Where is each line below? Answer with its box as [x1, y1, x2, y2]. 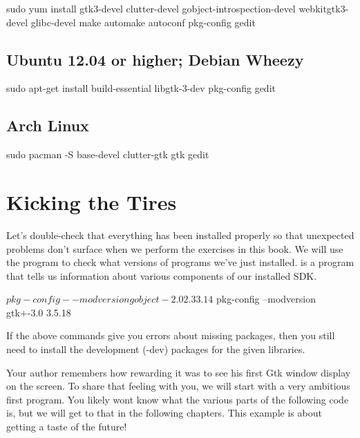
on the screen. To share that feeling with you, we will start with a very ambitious [6, 379, 350, 393]
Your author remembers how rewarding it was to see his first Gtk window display [6, 365, 351, 379]
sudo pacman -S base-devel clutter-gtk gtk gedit [6, 147, 209, 162]
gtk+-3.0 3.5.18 [6, 305, 71, 319]
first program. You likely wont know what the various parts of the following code [6, 392, 349, 406]
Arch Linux [6, 115, 89, 136]
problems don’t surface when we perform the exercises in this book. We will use [6, 241, 343, 256]
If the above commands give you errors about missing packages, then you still [6, 328, 335, 343]
